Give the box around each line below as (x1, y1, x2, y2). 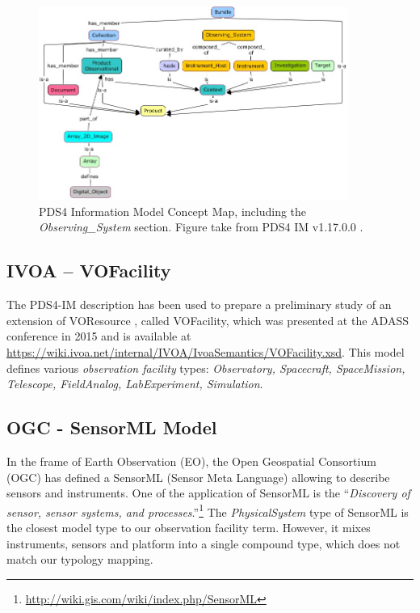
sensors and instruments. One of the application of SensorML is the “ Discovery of (6, 484, 410, 501)
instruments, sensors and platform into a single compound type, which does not (6, 535, 401, 552)
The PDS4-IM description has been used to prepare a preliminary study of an (6, 296, 392, 313)
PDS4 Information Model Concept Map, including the (39, 202, 307, 219)
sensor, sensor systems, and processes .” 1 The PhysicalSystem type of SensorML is (6, 501, 409, 520)
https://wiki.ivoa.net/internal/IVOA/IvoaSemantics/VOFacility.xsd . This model (6, 343, 405, 360)
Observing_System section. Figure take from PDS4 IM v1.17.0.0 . (39, 218, 363, 235)
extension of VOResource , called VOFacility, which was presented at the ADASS (6, 311, 409, 328)
